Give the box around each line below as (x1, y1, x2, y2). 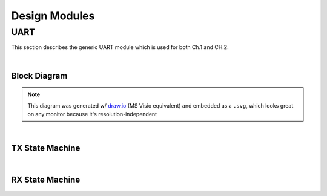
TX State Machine (11, 143, 81, 154)
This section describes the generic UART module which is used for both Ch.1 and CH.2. (11, 44, 230, 51)
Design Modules (11, 9, 95, 22)
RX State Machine (11, 175, 81, 185)
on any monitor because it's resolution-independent (27, 110, 157, 117)
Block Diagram (11, 70, 68, 81)
